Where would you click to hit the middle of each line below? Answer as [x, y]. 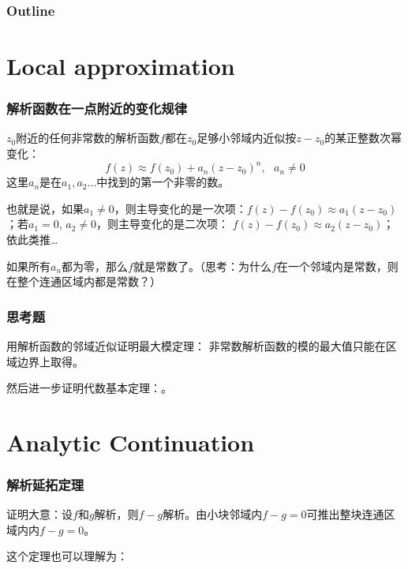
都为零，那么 [95, 266]
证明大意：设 [39, 514]
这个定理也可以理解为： [67, 556]
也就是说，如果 [45, 208]
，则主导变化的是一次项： [180, 208]
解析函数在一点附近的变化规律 [97, 109]
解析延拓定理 [45, 484]
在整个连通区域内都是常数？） [84, 281]
